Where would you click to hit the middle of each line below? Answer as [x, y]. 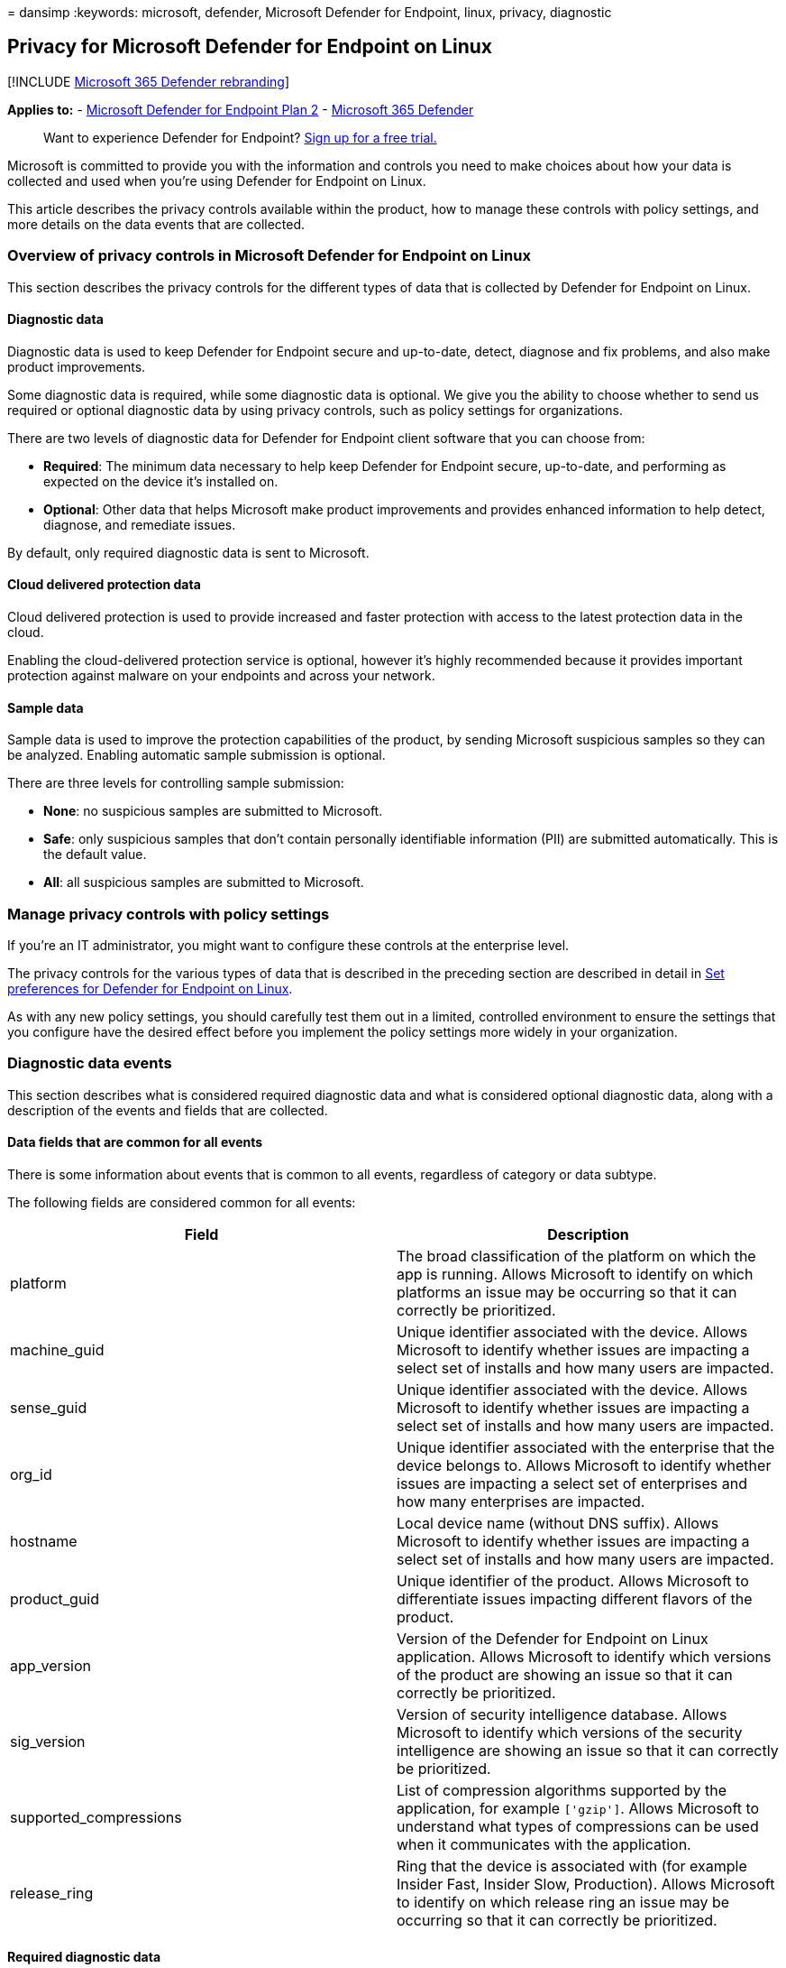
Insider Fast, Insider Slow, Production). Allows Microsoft [586, 1884]
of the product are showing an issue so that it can [565, 1674]
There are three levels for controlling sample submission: [176, 783]
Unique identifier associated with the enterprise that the [586, 1447]
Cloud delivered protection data [104, 585]
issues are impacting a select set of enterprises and [572, 1483]
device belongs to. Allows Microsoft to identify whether [584, 1465]
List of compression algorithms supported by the [562, 1790]
